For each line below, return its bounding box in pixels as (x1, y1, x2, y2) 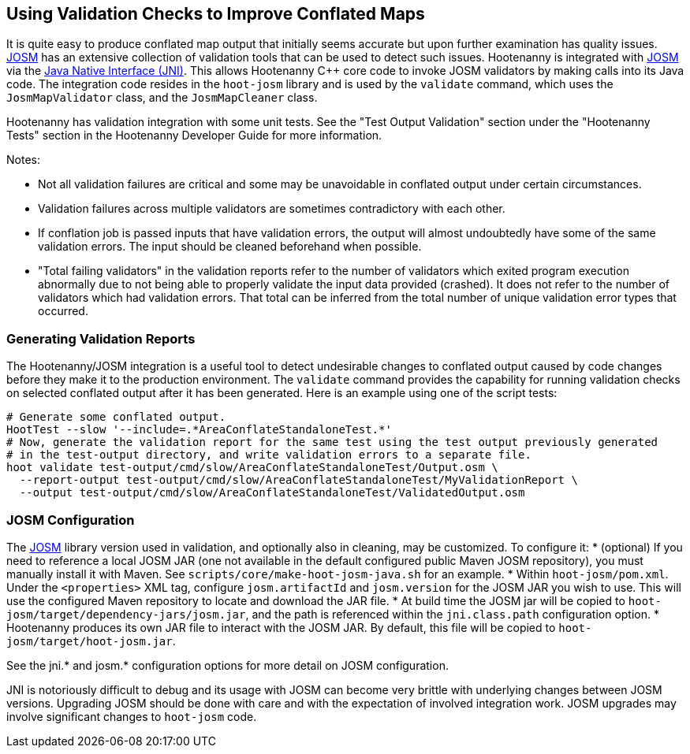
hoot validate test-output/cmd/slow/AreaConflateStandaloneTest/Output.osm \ (6, 461, 498, 474)
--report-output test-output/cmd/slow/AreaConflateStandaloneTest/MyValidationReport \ (19, 474, 578, 487)
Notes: (6, 153, 40, 167)
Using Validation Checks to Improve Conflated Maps (6, 4, 425, 24)
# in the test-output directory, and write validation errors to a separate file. (6, 448, 531, 462)
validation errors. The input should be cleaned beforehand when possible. (38, 240, 422, 254)
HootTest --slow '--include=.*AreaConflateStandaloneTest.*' (6, 423, 392, 436)
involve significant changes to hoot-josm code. (6, 709, 257, 723)
